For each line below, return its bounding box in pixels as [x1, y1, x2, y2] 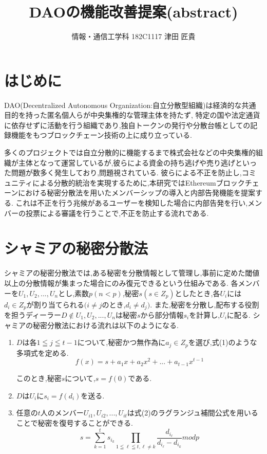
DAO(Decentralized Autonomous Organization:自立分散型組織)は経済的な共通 [4, 99, 256, 110]
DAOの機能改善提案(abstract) [29, 1, 238, 22]
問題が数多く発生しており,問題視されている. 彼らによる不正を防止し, [11, 167, 242, 178]
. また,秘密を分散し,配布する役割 [150, 299, 259, 310]
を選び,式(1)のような [188, 337, 257, 348]
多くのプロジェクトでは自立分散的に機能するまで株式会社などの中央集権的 [4, 147, 256, 158]
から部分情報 [140, 309, 184, 320]
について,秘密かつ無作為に [77, 337, 166, 348]
